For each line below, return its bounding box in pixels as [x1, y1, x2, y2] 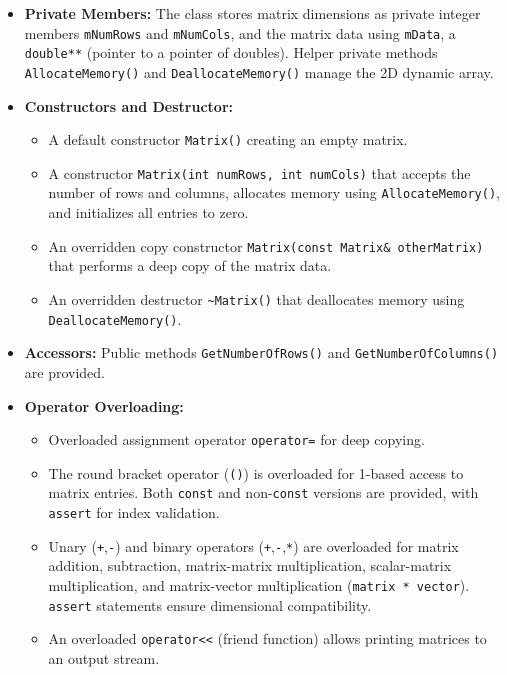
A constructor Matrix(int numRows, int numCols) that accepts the [48, 162, 471, 183]
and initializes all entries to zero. [48, 202, 249, 223]
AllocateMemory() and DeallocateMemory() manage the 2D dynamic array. [24, 61, 494, 82]
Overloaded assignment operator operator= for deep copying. [48, 429, 425, 450]
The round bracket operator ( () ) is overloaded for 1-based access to [48, 462, 464, 483]
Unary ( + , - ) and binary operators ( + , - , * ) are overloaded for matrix [48, 535, 459, 556]
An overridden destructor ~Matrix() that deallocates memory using [48, 288, 465, 309]
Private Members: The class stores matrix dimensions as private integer [24, 3, 481, 23]
